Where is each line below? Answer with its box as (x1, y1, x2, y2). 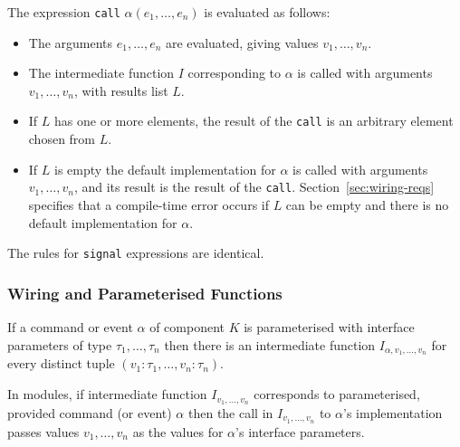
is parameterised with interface (244, 318, 415, 336)
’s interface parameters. (235, 422, 365, 441)
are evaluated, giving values (166, 33, 319, 52)
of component (149, 318, 225, 336)
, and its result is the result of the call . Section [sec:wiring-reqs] (73, 177, 435, 196)
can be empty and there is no (285, 195, 449, 214)
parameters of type (7, 335, 112, 354)
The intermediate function (28, 63, 175, 82)
